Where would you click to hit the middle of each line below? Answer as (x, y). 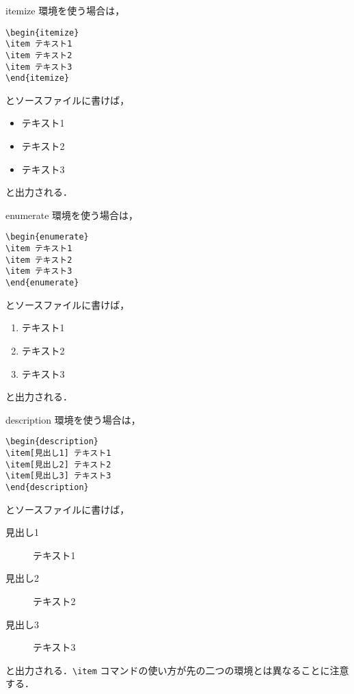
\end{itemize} (38, 78)
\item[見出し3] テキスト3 (58, 476)
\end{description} (47, 487)
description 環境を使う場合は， (73, 419)
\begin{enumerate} (47, 237)
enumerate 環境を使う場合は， (72, 215)
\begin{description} (52, 442)
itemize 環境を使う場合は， (65, 10)
